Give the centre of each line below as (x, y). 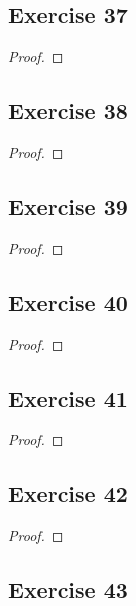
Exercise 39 (68, 205)
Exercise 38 (68, 110)
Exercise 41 (68, 397)
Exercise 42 (68, 493)
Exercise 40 (68, 301)
